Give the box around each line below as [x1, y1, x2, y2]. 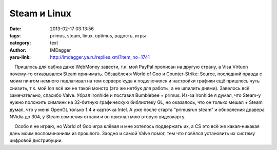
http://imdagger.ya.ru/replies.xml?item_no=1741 [50, 54, 150, 60]
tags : [9, 32, 21, 38]
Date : [9, 26, 22, 32]
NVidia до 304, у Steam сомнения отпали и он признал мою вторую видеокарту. [9, 114, 186, 120]
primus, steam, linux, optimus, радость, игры [50, 32, 146, 38]
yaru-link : [9, 54, 31, 60]
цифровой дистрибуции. [9, 137, 63, 143]
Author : [9, 47, 27, 53]
